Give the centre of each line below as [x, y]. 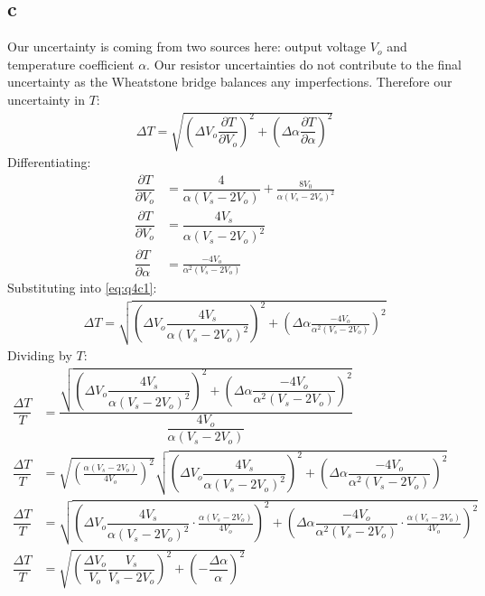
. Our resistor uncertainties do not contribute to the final [304, 64]
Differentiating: [49, 162]
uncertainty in [47, 99]
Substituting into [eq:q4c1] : [82, 288]
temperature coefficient [71, 64]
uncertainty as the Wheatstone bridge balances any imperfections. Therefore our [230, 82]
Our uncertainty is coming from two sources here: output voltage [187, 47]
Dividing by [40, 354]
